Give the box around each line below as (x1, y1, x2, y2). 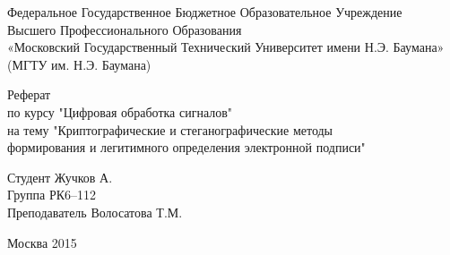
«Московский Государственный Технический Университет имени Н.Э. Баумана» (7, 38, 445, 56)
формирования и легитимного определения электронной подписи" (7, 138, 366, 157)
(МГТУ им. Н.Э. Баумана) (7, 55, 151, 73)
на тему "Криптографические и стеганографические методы (7, 120, 333, 139)
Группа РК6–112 (7, 185, 97, 204)
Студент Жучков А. (7, 167, 113, 186)
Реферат (7, 85, 51, 104)
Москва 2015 (7, 233, 77, 251)
